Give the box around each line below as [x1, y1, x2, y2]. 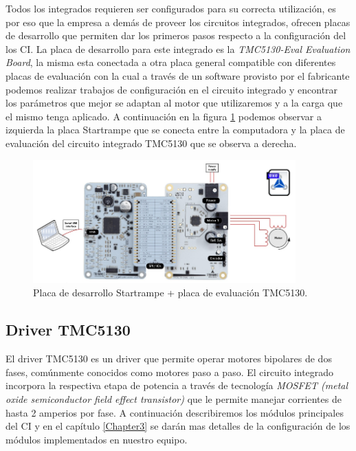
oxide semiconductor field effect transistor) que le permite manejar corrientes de [5, 391, 342, 406]
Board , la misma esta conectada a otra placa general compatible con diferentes [5, 55, 336, 69]
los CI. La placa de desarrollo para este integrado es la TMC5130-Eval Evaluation [5, 41, 351, 56]
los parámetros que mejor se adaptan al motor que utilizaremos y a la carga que [5, 96, 343, 110]
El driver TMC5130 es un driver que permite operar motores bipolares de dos [5, 351, 332, 366]
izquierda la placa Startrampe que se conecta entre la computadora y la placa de [5, 122, 345, 137]
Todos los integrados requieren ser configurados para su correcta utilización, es [5, 1, 336, 15]
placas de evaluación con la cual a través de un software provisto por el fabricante [5, 68, 350, 82]
